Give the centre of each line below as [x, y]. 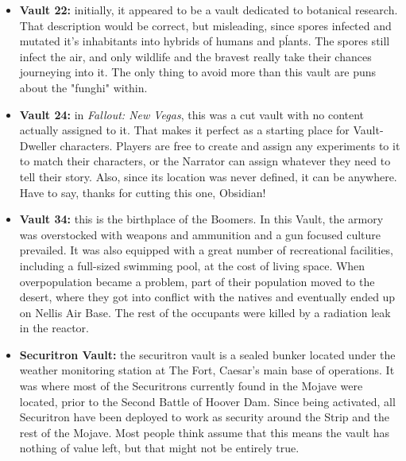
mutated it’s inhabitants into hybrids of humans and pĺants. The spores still [205, 41]
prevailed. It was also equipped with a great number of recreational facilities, [206, 250]
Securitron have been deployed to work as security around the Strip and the [204, 417]
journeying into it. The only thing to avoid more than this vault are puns [198, 72]
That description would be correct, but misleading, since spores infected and [205, 25]
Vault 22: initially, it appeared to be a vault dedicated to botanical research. [209, 10]
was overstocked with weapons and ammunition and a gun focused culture [200, 234]
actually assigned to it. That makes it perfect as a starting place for [184, 130]
